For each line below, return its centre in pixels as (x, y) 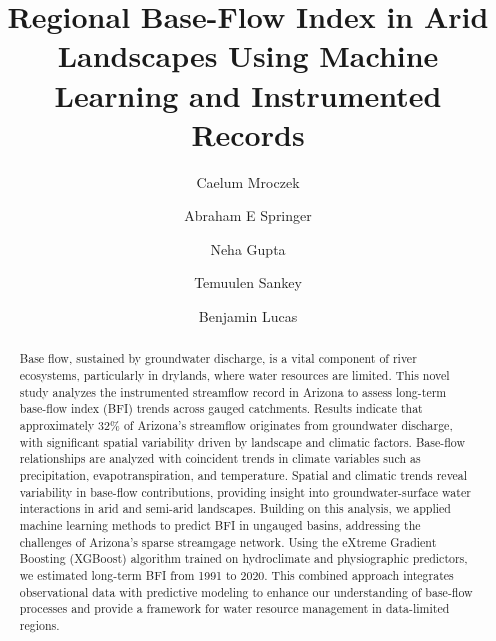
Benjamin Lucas (248, 316)
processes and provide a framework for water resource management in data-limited (234, 608)
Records (248, 133)
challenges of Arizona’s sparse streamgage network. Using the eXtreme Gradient (228, 541)
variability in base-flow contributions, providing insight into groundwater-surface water (245, 491)
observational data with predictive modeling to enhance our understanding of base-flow (246, 591)
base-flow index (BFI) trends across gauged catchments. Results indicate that (221, 408)
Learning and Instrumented (248, 94)
